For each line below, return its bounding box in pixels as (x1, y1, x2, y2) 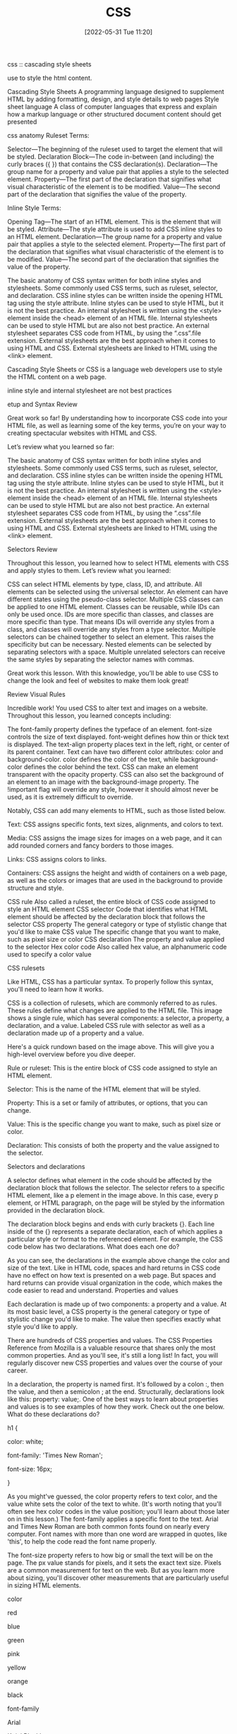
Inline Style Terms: (7, 203, 61, 212)
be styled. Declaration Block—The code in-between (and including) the (7, 152, 214, 161)
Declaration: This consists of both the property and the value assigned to (7, 1140, 220, 1150)
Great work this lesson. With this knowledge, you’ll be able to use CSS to (7, 669, 219, 677)
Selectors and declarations (7, 1162, 85, 1171)
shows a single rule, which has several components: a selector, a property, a (7, 1013, 230, 1022)
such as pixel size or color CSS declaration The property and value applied (7, 935, 224, 943)
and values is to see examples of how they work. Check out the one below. (7, 1402, 225, 1411)
